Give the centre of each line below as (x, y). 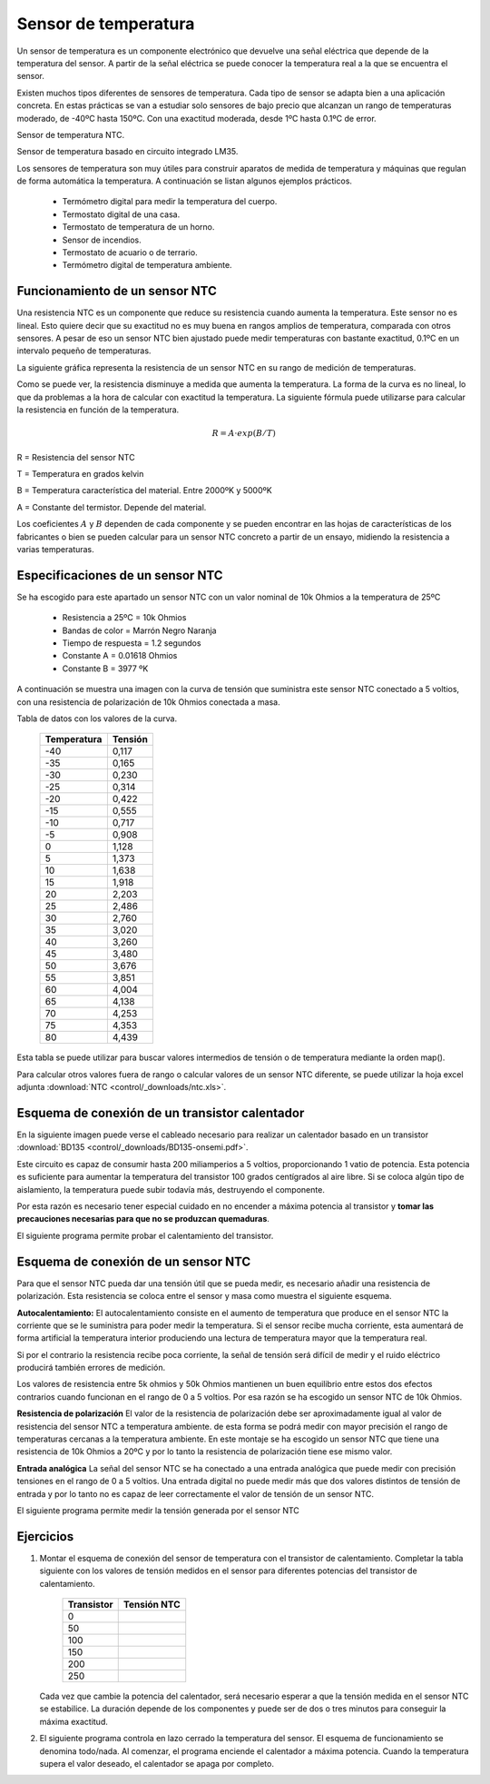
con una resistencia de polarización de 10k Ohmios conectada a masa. (148, 702)
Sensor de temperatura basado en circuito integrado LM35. (127, 152)
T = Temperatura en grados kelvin (80, 474)
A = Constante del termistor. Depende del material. (112, 507)
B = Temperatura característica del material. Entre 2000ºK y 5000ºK (144, 491)
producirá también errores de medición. (91, 1368)
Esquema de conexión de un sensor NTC (134, 1261)
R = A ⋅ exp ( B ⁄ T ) (244, 433)
